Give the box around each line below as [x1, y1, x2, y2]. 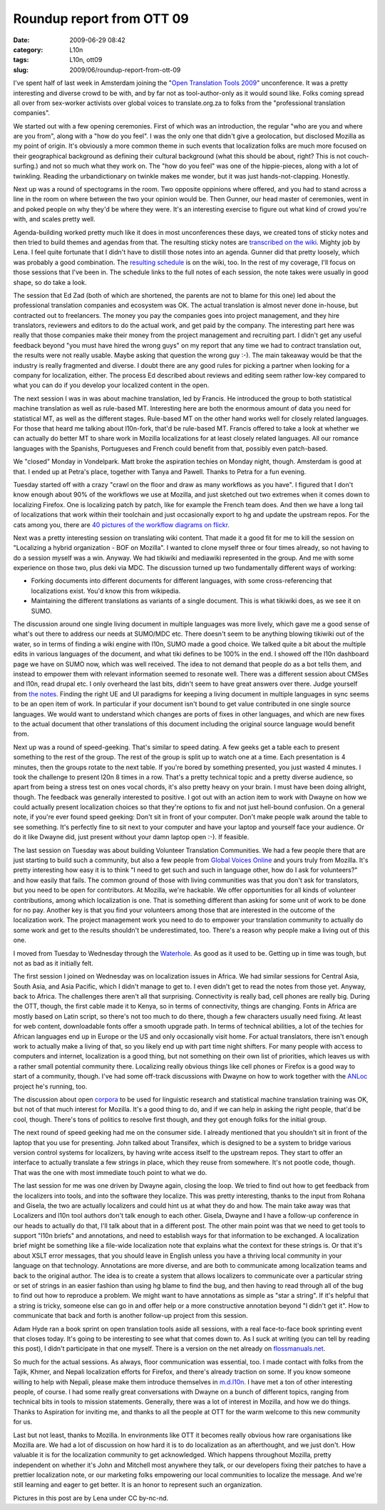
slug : [13, 65, 29, 74]
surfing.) [13, 161, 38, 171]
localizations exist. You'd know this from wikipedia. [31, 586, 181, 595]
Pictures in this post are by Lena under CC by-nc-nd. [13, 1494, 169, 1502]
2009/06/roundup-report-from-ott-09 [69, 65, 181, 74]
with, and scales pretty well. [13, 215, 96, 224]
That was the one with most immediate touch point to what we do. [13, 1168, 207, 1176]
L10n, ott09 [69, 56, 103, 64]
